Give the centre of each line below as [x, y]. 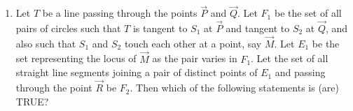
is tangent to [160, 28]
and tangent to [258, 28]
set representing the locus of [76, 58]
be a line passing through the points [120, 13]
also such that [46, 43]
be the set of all [308, 13]
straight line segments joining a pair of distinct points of [137, 72]
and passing [300, 72]
